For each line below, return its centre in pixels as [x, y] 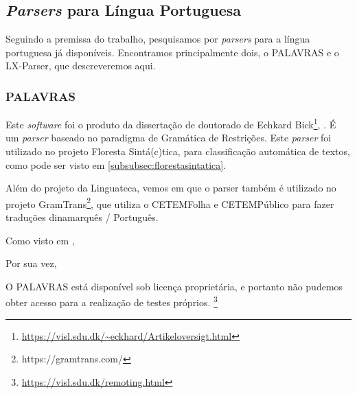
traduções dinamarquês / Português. [82, 217]
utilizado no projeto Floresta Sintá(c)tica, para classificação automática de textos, [178, 151]
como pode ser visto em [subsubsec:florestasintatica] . [116, 164]
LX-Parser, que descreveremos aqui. [81, 66]
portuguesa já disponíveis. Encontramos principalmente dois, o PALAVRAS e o [172, 52]
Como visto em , [40, 240]
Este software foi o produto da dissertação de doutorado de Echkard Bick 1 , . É [171, 123]
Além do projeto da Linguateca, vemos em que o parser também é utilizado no [171, 188]
